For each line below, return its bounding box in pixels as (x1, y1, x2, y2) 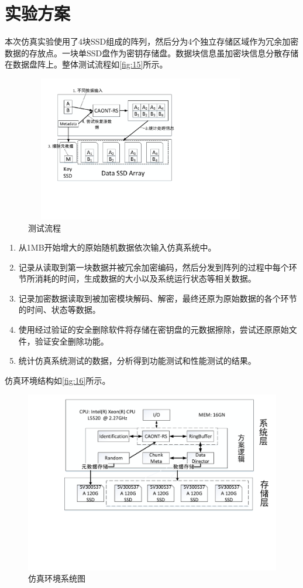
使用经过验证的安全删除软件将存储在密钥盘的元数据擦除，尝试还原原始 (18, 323, 289, 336)
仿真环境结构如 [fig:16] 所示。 (5, 374, 111, 386)
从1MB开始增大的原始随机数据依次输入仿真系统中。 (18, 241, 216, 254)
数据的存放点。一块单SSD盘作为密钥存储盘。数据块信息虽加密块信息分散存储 (5, 46, 299, 59)
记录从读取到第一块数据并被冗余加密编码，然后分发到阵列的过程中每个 (18, 261, 289, 273)
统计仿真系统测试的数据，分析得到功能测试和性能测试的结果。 (18, 354, 256, 367)
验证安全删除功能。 (35, 334, 109, 347)
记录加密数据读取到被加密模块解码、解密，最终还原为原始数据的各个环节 (18, 292, 297, 304)
